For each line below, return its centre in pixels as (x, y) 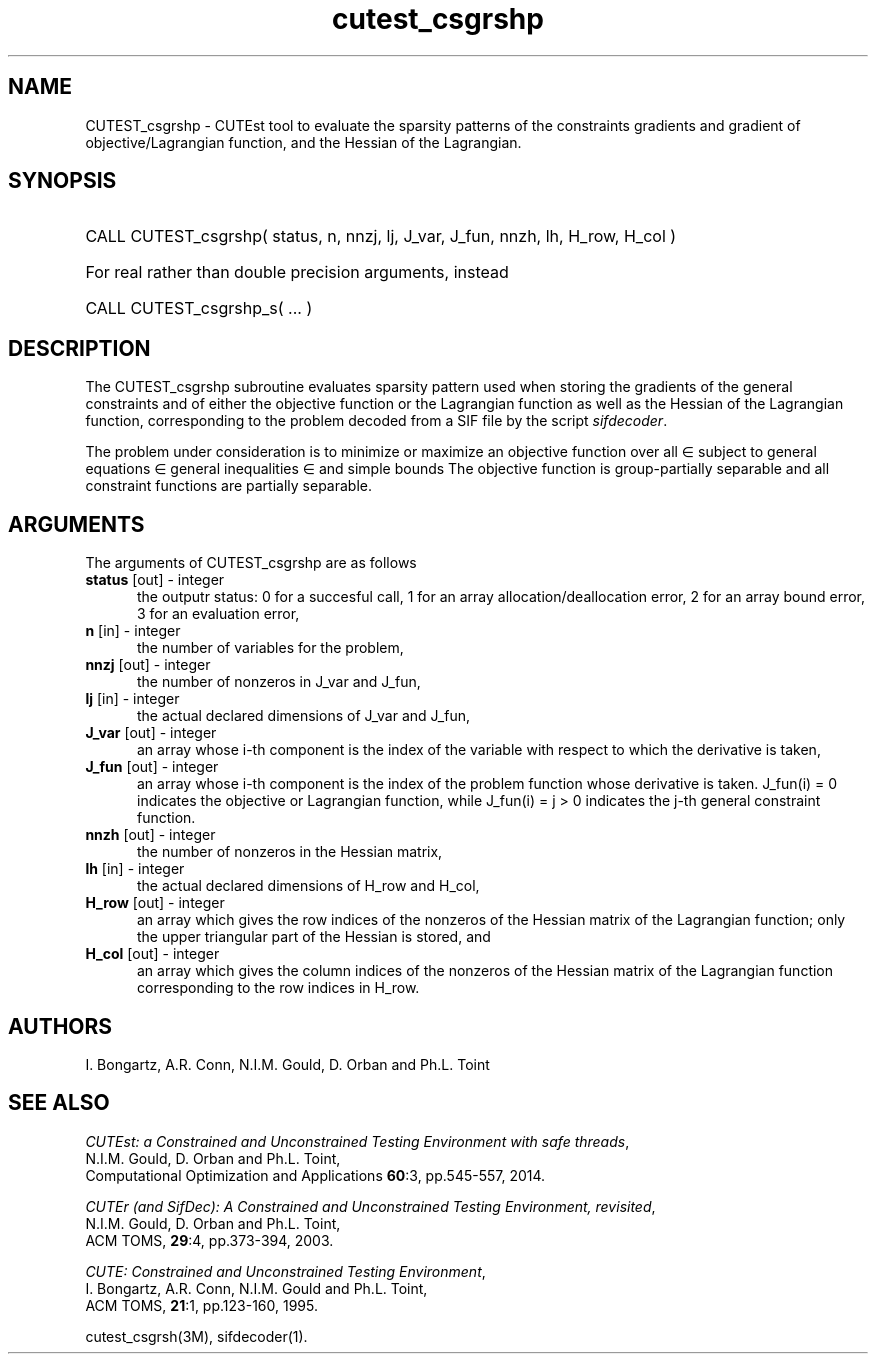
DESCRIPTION (79, 348)
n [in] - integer (133, 631)
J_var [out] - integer (151, 733)
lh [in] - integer (135, 869)
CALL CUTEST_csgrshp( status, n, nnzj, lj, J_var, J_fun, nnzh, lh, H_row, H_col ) (381, 236)
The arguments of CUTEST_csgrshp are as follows (251, 563)
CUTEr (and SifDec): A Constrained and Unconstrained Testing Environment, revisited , (370, 1206)
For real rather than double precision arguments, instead (297, 272)
